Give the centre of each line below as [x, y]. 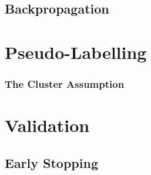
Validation [47, 125]
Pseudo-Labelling [76, 52]
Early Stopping [51, 162]
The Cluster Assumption [65, 84]
